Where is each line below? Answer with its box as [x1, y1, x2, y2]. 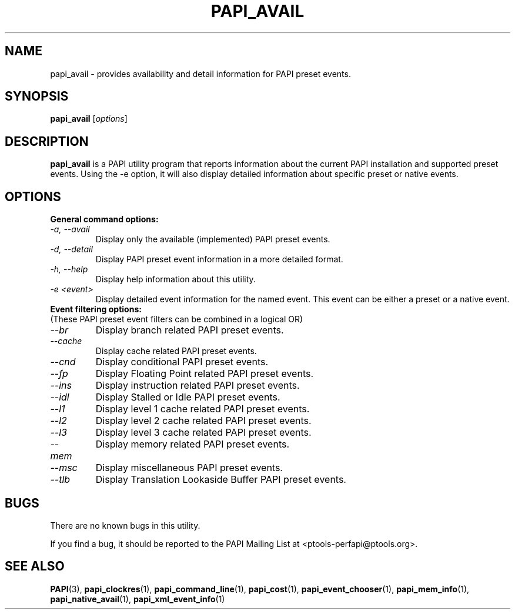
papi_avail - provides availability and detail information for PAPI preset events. [50, 68, 351, 79]
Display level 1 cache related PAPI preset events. [95, 403, 310, 415]
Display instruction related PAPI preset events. [95, 379, 300, 392]
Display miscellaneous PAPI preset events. [95, 462, 283, 474]
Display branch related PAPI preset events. [95, 324, 284, 336]
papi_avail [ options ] [50, 114, 128, 124]
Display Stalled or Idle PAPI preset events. [95, 391, 280, 403]
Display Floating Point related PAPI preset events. [95, 368, 314, 380]
